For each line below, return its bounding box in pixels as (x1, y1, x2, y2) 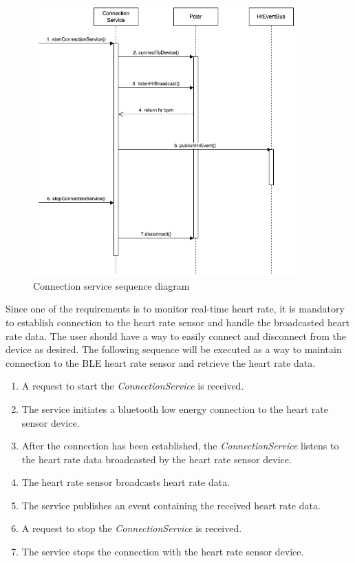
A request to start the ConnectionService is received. (21, 379, 244, 393)
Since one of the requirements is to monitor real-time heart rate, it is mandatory (6, 301, 345, 316)
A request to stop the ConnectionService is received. (21, 521, 242, 535)
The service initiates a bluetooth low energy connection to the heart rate (21, 401, 328, 416)
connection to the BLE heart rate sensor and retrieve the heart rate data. (6, 355, 316, 370)
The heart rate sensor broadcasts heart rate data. (21, 475, 230, 489)
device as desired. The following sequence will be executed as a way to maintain (6, 342, 342, 357)
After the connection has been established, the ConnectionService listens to (21, 438, 339, 453)
